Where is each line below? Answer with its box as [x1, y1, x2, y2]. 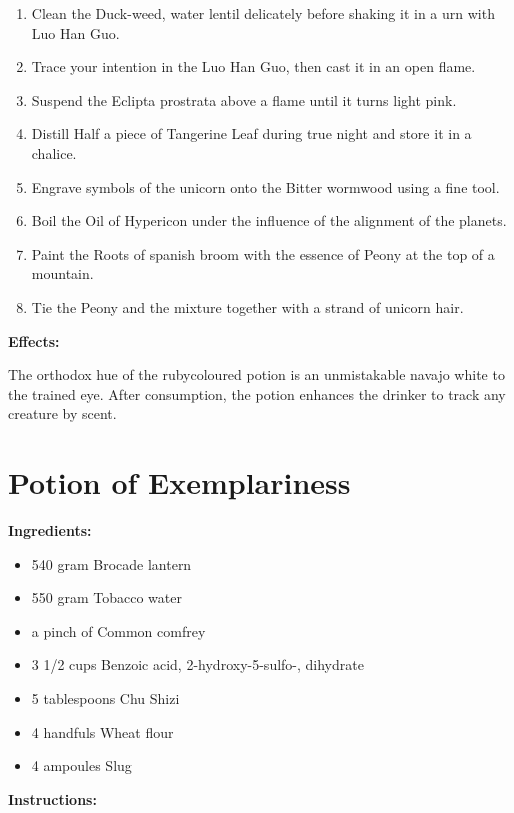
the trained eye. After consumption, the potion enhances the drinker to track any [8, 383, 506, 404]
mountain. [31, 263, 94, 284]
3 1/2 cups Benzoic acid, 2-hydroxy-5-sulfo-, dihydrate [31, 654, 364, 675]
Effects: [8, 330, 60, 351]
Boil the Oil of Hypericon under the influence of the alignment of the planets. [31, 210, 507, 231]
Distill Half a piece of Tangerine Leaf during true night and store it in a [31, 123, 472, 144]
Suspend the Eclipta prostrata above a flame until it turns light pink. [31, 89, 457, 110]
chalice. [31, 142, 77, 163]
